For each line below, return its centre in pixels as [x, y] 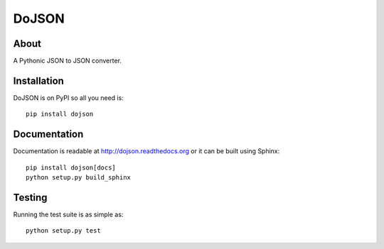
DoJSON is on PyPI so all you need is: [68, 98]
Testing [30, 198]
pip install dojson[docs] [71, 167]
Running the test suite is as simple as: [68, 214]
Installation [38, 81]
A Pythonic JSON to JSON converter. [68, 61]
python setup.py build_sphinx [79, 178]
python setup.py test [63, 231]
